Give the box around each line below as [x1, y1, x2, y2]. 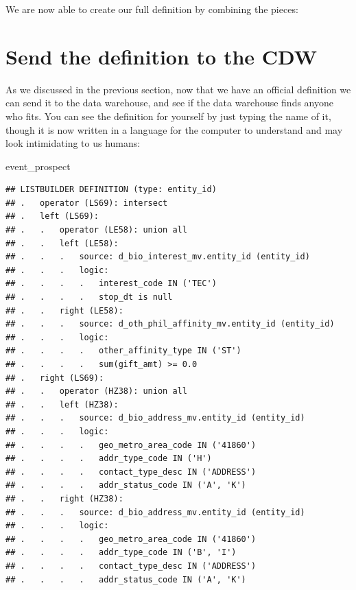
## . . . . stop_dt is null [5, 292, 173, 303]
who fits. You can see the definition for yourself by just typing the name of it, [5, 108, 331, 123]
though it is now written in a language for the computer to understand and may [5, 122, 343, 137]
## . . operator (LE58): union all [5, 225, 187, 235]
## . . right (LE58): [5, 305, 123, 316]
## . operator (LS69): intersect [5, 198, 168, 208]
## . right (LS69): [5, 373, 104, 383]
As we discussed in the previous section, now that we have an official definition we [5, 82, 351, 96]
